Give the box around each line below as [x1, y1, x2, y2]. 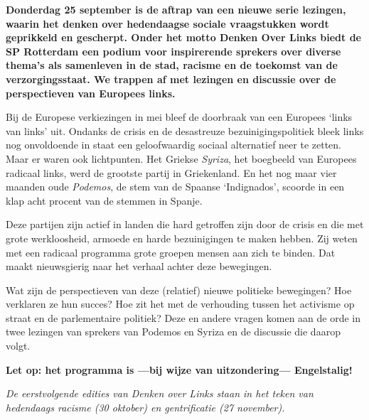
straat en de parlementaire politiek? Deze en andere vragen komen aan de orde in [6, 310, 361, 325]
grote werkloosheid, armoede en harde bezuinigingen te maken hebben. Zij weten [6, 230, 358, 245]
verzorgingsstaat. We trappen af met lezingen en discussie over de [6, 71, 336, 86]
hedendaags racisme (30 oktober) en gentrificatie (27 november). [6, 399, 285, 414]
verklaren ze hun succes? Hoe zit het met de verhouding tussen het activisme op [6, 296, 355, 311]
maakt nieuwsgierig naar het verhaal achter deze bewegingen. [6, 259, 272, 274]
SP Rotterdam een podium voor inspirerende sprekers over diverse [6, 43, 341, 58]
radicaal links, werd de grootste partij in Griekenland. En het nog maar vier [6, 165, 337, 180]
